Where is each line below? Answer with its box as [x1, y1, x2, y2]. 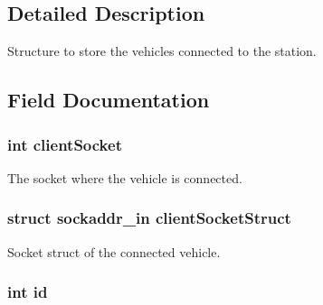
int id [7, 281, 48, 303]
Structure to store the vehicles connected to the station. [7, 42, 317, 60]
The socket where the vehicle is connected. [7, 168, 242, 187]
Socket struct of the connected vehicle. [7, 242, 221, 261]
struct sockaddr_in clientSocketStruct [7, 207, 291, 229]
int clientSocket [7, 133, 122, 155]
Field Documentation [7, 86, 210, 114]
